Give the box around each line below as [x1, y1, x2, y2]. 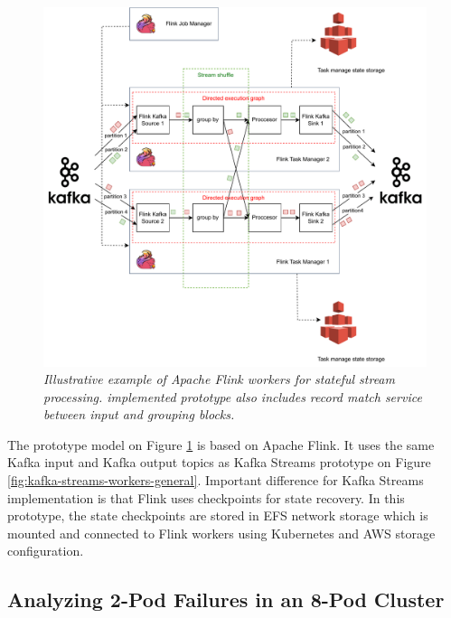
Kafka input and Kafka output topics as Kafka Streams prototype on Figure [7, 453, 431, 472]
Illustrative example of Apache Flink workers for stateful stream [43, 370, 395, 389]
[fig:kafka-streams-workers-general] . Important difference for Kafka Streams [7, 471, 424, 490]
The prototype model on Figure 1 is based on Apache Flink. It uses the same [7, 435, 435, 454]
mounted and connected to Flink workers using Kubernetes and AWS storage [7, 523, 436, 542]
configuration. [7, 541, 84, 560]
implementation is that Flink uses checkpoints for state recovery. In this [7, 488, 405, 507]
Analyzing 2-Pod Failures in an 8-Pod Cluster [7, 585, 445, 613]
